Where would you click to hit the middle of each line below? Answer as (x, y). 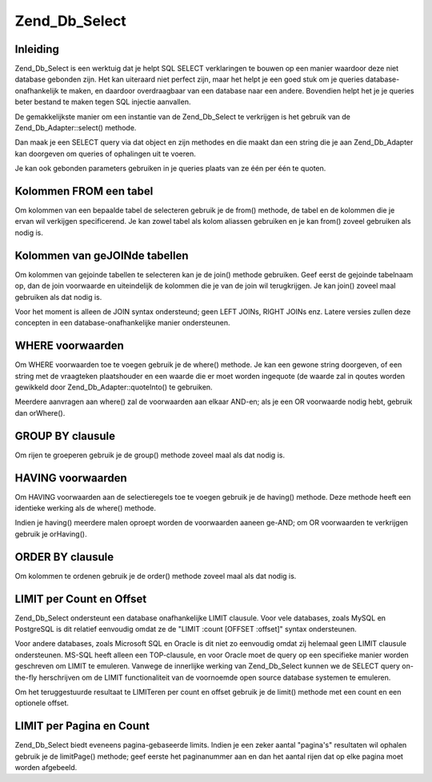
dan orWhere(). (40, 413)
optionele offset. (42, 703)
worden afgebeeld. (46, 768)
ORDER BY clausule (64, 557)
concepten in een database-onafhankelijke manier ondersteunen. (122, 323)
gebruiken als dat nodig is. (58, 297)
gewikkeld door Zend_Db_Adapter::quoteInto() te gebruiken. (114, 387)
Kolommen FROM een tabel (84, 191)
